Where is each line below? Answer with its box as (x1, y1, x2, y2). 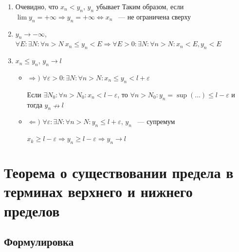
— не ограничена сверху (118, 11, 191, 21)
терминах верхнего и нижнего (4, 181, 193, 201)
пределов (4, 200, 60, 220)
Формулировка (4, 234, 74, 249)
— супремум (137, 116, 175, 126)
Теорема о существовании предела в (4, 162, 234, 182)
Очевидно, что (15, 1, 58, 11)
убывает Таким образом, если (96, 1, 184, 11)
